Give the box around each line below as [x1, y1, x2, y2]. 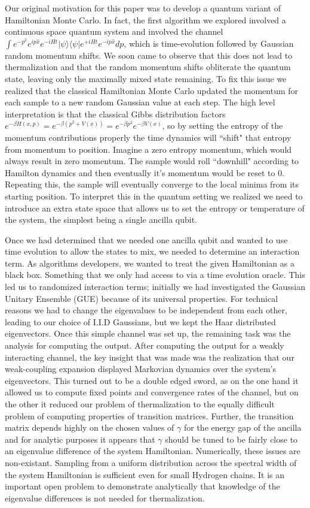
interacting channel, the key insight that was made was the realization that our [5, 350, 294, 363]
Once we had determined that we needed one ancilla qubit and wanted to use [5, 233, 288, 246]
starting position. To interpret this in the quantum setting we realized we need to [5, 189, 303, 202]
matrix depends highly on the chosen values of [5, 421, 174, 434]
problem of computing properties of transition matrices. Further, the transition [5, 409, 294, 422]
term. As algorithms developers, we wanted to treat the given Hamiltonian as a [5, 256, 294, 269]
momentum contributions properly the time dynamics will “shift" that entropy [5, 131, 291, 143]
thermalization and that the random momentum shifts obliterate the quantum [5, 61, 291, 73]
